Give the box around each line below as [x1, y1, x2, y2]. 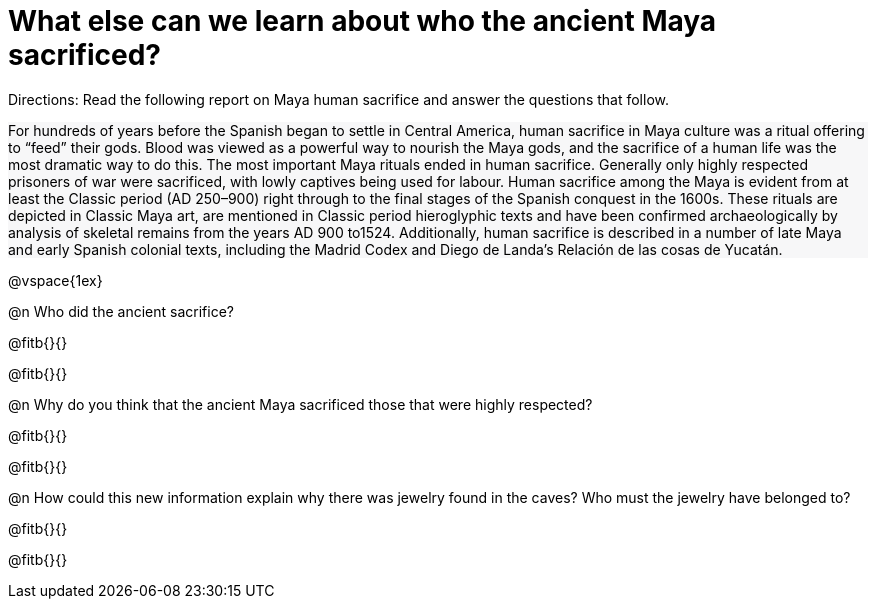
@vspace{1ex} [8, 271, 103, 289]
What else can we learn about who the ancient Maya [8, 4, 717, 38]
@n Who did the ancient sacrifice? [8, 302, 234, 320]
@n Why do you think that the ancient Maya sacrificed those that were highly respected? [8, 395, 593, 413]
